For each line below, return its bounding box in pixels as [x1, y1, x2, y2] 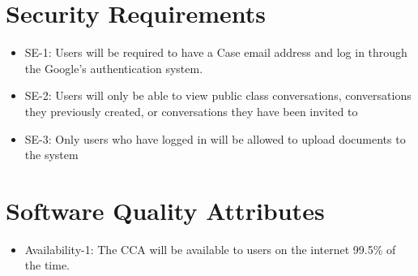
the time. [24, 257, 70, 274]
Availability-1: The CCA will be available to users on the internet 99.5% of [24, 240, 396, 257]
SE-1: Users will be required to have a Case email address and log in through [24, 44, 407, 61]
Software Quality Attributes [6, 193, 325, 226]
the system [24, 146, 79, 163]
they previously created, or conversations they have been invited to [24, 102, 358, 119]
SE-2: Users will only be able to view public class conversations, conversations [24, 87, 412, 104]
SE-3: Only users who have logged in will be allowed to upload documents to [24, 130, 406, 147]
